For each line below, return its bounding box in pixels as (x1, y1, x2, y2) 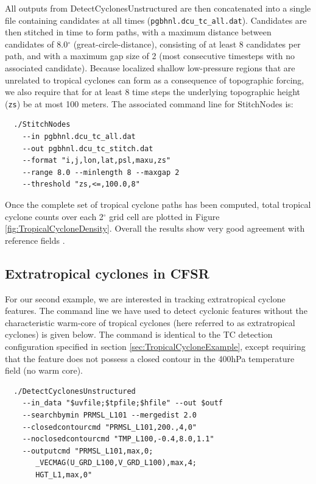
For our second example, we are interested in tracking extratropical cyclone (5, 292, 286, 305)
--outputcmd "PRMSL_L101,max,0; (22, 446, 153, 455)
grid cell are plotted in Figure (109, 210, 220, 222)
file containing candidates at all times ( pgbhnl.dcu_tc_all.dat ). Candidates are (5, 13, 307, 26)
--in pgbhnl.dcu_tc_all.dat (22, 132, 136, 141)
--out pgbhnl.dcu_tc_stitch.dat (22, 144, 153, 153)
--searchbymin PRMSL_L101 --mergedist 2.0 (22, 410, 197, 419)
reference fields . (5, 233, 65, 246)
